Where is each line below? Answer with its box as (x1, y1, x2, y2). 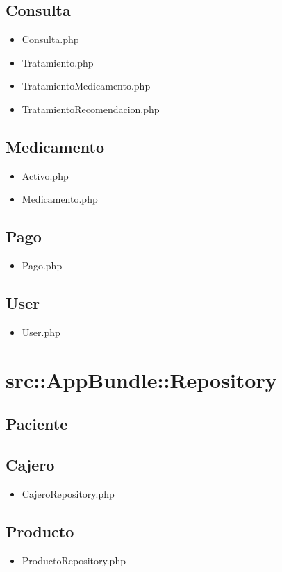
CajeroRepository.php (22, 486, 115, 500)
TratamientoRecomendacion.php (22, 101, 160, 116)
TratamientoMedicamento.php (22, 78, 151, 93)
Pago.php (22, 258, 63, 273)
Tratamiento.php (22, 55, 94, 69)
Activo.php (22, 168, 69, 183)
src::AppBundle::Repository (6, 365, 277, 394)
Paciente (6, 413, 68, 435)
